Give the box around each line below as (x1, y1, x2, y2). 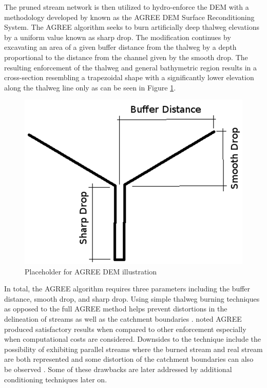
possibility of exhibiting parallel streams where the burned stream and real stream (4, 343, 263, 354)
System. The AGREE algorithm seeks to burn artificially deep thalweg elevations (4, 22, 259, 32)
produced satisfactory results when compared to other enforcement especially (4, 323, 246, 334)
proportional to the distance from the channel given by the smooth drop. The (4, 51, 248, 62)
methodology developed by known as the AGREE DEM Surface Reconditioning (4, 11, 255, 22)
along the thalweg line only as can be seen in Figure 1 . (4, 82, 176, 93)
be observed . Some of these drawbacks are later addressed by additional (4, 364, 232, 375)
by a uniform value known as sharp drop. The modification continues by (4, 31, 231, 42)
